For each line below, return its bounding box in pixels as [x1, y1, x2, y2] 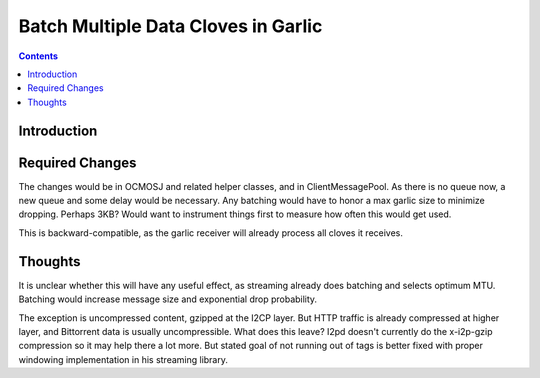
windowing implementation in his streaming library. [18, 353, 229, 365]
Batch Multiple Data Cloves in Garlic [18, 15, 323, 37]
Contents [18, 50, 59, 62]
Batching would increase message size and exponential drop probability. [18, 293, 318, 305]
